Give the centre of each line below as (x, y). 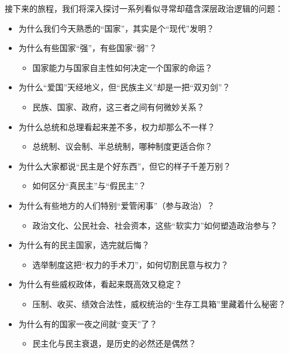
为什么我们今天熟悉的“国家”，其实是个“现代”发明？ (116, 28)
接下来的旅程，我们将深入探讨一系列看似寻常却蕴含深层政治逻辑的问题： (144, 8)
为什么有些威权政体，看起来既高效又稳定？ (100, 284)
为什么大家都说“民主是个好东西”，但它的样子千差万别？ (125, 166)
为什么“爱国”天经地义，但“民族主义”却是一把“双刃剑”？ (124, 87)
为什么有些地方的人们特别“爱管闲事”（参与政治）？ (117, 205)
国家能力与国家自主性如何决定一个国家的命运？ (123, 67)
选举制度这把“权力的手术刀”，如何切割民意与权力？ (130, 264)
